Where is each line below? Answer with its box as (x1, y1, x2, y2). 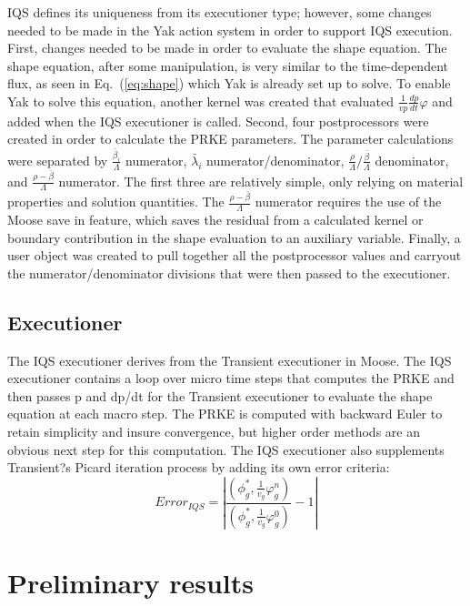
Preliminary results (7, 564, 254, 601)
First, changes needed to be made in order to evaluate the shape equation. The (7, 38, 447, 57)
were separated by (7, 150, 108, 169)
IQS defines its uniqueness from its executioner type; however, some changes (7, 3, 432, 21)
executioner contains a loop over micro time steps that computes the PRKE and (7, 369, 455, 388)
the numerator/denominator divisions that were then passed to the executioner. (7, 263, 451, 282)
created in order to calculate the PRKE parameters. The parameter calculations (7, 129, 454, 148)
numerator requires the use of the (255, 192, 442, 211)
